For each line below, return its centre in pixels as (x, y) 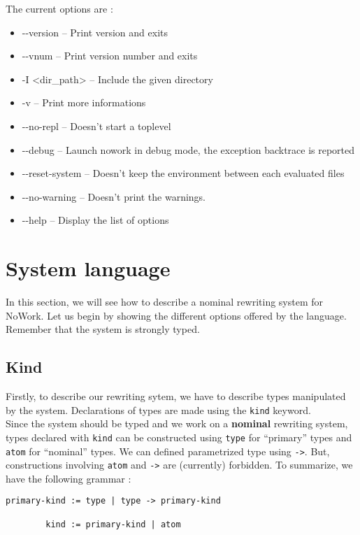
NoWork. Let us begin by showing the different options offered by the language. (176, 315)
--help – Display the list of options (95, 220)
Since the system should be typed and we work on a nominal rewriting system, (177, 423)
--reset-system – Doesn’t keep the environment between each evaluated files (183, 173)
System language (88, 268)
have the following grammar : (69, 478)
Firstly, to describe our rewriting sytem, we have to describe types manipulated (176, 396)
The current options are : (59, 8)
